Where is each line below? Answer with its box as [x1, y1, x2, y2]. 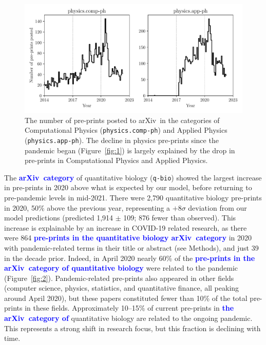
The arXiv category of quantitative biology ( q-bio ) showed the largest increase [4, 172, 262, 182]
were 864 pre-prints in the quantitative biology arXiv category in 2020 [4, 232, 252, 243]
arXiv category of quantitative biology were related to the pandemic [4, 262, 238, 273]
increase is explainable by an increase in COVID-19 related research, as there [4, 222, 247, 233]
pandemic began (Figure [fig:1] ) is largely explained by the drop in [25, 145, 235, 155]
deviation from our [188, 202, 247, 213]
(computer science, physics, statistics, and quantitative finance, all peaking [4, 282, 239, 293]
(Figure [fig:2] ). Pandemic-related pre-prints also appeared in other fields [4, 272, 234, 283]
